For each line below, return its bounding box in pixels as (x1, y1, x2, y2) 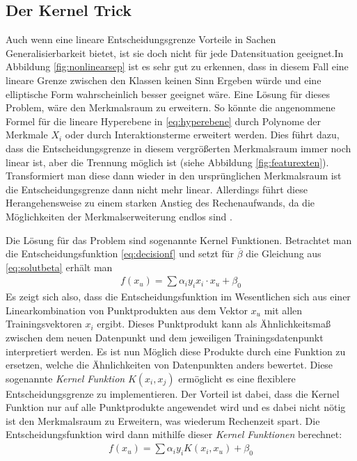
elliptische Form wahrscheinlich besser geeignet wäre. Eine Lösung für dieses (6, 86, 331, 101)
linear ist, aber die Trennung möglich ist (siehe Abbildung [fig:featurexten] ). (6, 154, 329, 169)
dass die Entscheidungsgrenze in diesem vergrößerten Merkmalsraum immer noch (6, 140, 351, 155)
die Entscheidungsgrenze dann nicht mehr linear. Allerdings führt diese (6, 181, 308, 196)
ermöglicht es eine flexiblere (178, 371, 296, 385)
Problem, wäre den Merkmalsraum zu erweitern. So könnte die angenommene (6, 100, 335, 115)
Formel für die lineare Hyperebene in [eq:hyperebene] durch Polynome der (6, 113, 321, 128)
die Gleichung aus (246, 246, 322, 261)
